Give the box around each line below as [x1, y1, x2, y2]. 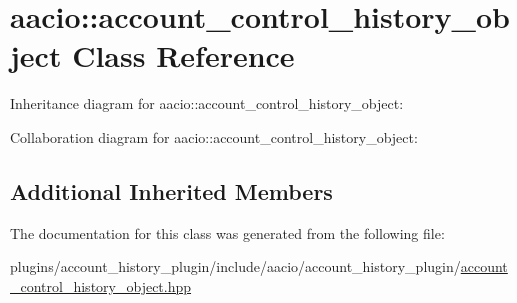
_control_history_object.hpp [10, 275, 192, 296]
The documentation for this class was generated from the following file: [10, 222, 445, 243]
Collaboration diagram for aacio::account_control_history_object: [10, 126, 418, 147]
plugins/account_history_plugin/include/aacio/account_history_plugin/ [10, 256, 461, 277]
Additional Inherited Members [10, 175, 333, 206]
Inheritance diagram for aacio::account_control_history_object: [10, 93, 404, 114]
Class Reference [72, 35, 295, 76]
